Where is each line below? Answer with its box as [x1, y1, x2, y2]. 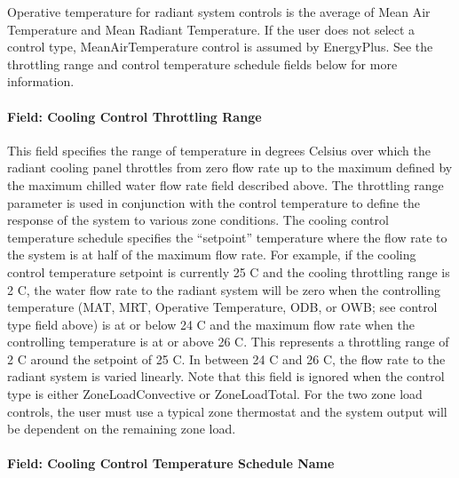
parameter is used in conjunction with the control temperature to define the [7, 193, 421, 211]
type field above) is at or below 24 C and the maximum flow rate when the [7, 315, 415, 333]
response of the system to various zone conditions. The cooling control [7, 211, 389, 229]
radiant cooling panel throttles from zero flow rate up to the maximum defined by [7, 158, 453, 177]
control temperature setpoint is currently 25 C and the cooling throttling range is [7, 262, 450, 281]
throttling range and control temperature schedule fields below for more [7, 54, 398, 73]
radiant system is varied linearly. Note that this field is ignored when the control [7, 367, 445, 386]
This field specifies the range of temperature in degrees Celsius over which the [7, 140, 431, 159]
